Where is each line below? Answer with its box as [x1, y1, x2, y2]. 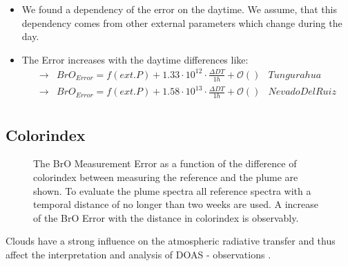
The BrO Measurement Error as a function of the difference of [33, 156, 297, 171]
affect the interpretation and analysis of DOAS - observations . [6, 247, 271, 261]
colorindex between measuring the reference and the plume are [33, 169, 298, 184]
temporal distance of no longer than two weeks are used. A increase [33, 197, 319, 211]
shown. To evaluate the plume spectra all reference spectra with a [33, 183, 311, 198]
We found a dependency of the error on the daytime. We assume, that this [21, 2, 337, 16]
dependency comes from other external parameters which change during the [21, 15, 342, 30]
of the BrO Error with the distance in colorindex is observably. [33, 210, 299, 225]
